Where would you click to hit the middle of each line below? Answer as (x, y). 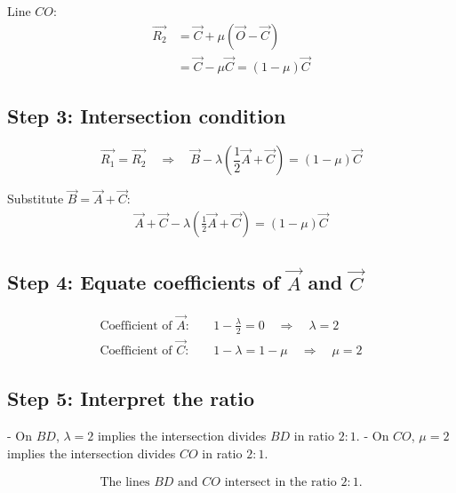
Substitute (36, 199)
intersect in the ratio (280, 483)
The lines (125, 483)
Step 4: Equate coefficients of (144, 282)
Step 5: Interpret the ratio (131, 398)
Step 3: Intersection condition (147, 116)
